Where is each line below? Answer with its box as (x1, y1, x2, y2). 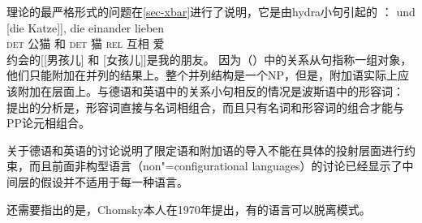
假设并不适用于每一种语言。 (40, 173, 188, 190)
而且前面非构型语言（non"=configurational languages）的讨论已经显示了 (28, 157, 403, 174)
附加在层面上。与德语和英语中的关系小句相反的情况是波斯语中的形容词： (17, 82, 404, 99)
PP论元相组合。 (6, 114, 91, 131)
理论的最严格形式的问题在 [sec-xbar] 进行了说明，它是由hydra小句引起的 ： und (6, 3, 416, 19)
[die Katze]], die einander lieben (6, 19, 165, 36)
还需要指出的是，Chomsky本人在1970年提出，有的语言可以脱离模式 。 (6, 200, 371, 217)
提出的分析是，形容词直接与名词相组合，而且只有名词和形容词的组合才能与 (6, 98, 404, 115)
